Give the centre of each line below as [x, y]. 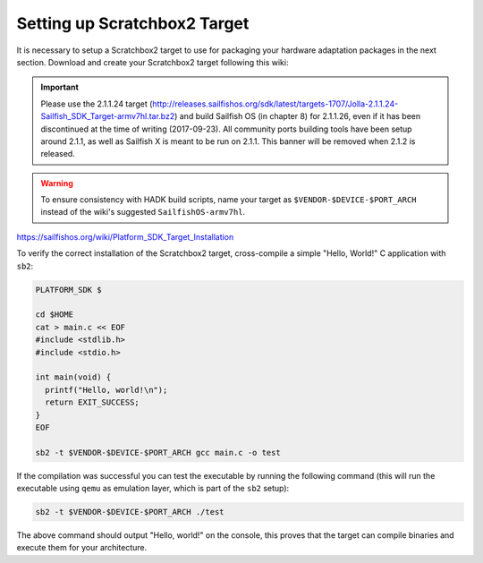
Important [60, 87]
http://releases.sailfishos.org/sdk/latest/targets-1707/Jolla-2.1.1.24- [275, 104]
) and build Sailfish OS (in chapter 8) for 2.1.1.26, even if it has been [298, 116]
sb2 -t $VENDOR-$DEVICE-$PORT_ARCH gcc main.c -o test [158, 452]
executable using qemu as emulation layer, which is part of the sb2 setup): [153, 489]
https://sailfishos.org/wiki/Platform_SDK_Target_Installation [125, 236]
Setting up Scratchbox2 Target [133, 23]
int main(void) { [73, 377]
